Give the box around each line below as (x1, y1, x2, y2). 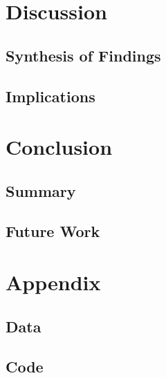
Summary (6, 180, 76, 201)
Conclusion (6, 133, 113, 161)
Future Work (6, 220, 100, 242)
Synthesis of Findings (6, 44, 161, 66)
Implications (6, 85, 95, 106)
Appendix (6, 268, 101, 296)
